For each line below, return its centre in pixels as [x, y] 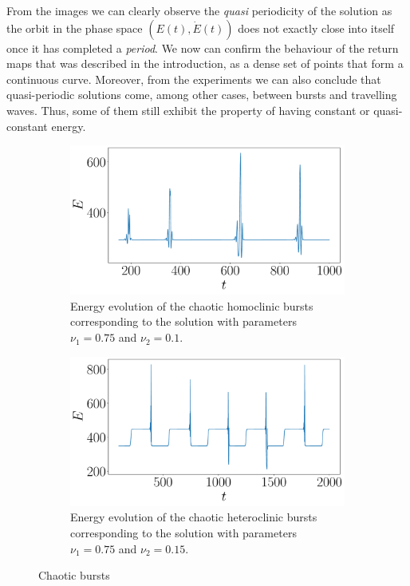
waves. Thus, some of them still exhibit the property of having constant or [188, 110]
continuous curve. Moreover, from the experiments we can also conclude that [194, 79]
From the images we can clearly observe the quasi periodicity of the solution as [199, 10]
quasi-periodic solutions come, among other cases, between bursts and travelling [202, 95]
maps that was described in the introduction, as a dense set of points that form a [205, 63]
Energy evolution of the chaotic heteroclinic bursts [194, 517]
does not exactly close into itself [316, 28]
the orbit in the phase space [75, 28]
